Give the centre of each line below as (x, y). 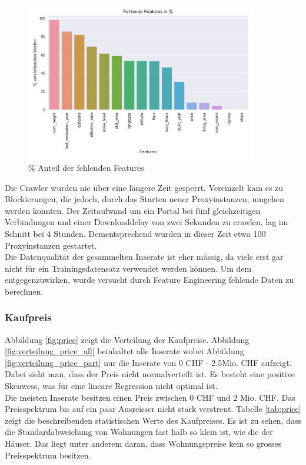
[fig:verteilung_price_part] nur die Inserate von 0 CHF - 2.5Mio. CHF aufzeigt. (148, 362)
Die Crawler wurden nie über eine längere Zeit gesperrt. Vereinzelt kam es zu (144, 187)
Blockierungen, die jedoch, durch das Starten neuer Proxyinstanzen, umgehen (144, 199)
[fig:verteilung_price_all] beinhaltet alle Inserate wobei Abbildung (124, 351)
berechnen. (24, 291)
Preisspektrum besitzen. (48, 455)
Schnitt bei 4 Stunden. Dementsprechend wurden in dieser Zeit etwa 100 (135, 233)
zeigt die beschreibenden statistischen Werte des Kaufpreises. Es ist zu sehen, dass (153, 420)
